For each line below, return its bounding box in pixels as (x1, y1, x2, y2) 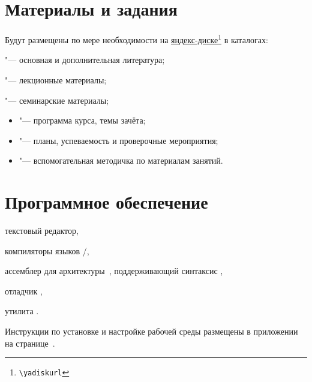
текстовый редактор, (5, 224, 79, 237)
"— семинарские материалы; (5, 94, 109, 106)
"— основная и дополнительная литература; (5, 53, 165, 66)
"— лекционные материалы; (5, 73, 107, 86)
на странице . (5, 336, 55, 349)
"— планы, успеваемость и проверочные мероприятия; (19, 134, 218, 146)
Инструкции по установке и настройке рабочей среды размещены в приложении (5, 325, 298, 338)
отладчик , (5, 284, 43, 297)
